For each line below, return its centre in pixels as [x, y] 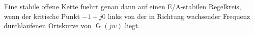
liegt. [132, 25]
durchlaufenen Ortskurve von [48, 25]
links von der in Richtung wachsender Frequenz [179, 16]
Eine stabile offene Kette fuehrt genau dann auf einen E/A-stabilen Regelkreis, [123, 6]
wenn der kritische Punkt [42, 16]
